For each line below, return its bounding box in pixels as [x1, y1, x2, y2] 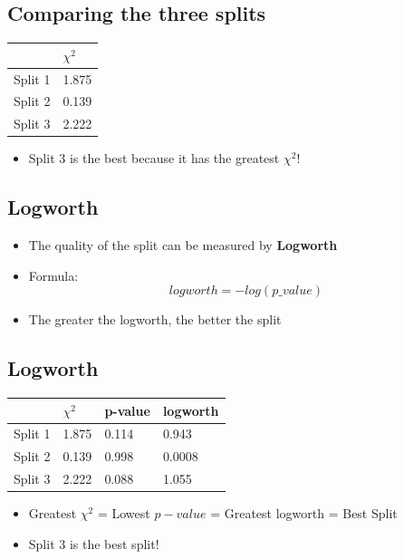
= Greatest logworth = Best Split [210, 504, 398, 523]
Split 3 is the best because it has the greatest [28, 149, 280, 168]
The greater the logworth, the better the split [28, 310, 282, 329]
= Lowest [97, 504, 150, 523]
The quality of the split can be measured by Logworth [28, 236, 338, 255]
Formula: [28, 265, 79, 284]
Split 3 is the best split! [28, 534, 159, 553]
